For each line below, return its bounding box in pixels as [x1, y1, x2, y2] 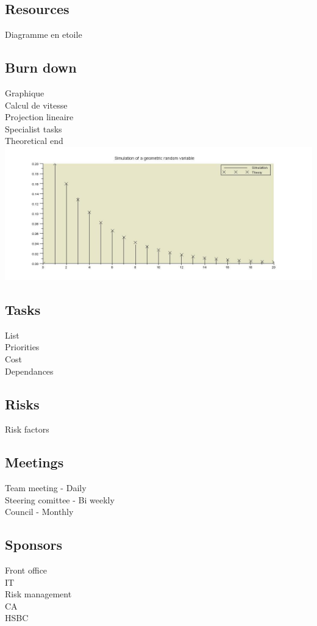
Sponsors [5, 535, 63, 554]
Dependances [5, 364, 54, 377]
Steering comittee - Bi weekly [5, 493, 115, 506]
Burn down [5, 58, 77, 77]
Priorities [5, 340, 40, 353]
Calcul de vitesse [5, 98, 68, 111]
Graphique [5, 87, 45, 99]
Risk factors [5, 423, 49, 436]
